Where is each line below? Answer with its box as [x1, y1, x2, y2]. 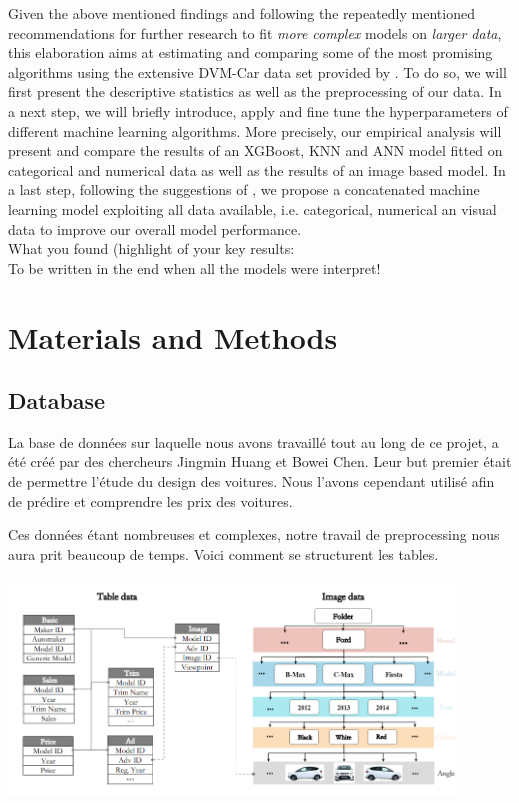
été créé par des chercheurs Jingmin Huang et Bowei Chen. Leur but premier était [8, 451, 512, 472]
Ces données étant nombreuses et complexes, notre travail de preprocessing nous [8, 524, 500, 545]
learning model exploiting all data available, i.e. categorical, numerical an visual [8, 198, 497, 219]
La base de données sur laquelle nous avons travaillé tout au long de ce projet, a [8, 431, 499, 452]
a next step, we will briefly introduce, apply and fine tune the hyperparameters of [8, 100, 508, 121]
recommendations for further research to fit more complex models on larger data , [8, 22, 502, 43]
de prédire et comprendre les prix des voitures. [8, 490, 293, 511]
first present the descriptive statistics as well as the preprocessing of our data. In [8, 81, 502, 102]
